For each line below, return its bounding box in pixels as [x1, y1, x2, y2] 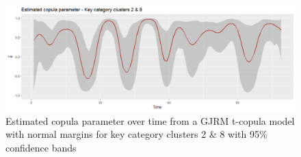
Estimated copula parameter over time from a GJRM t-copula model [5, 113, 295, 128]
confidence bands [5, 140, 77, 154]
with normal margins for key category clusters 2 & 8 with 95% [5, 127, 267, 141]
